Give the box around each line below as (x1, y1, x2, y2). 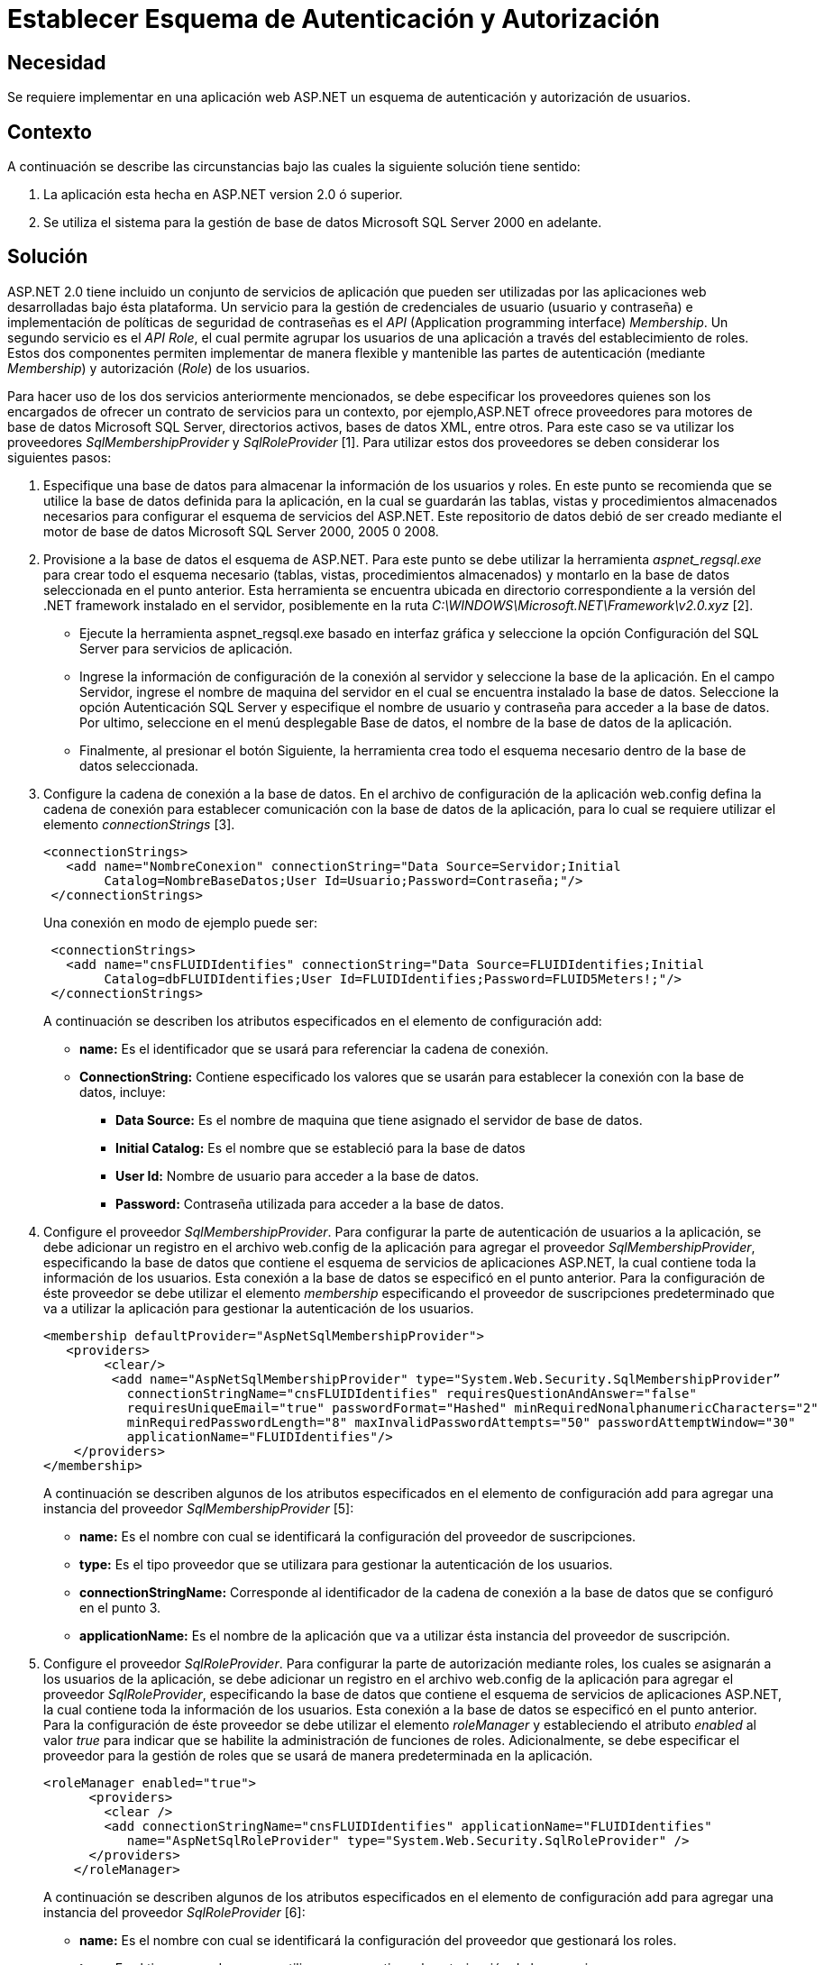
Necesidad (7, 50, 106, 74)
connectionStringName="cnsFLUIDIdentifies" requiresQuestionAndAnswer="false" (126, 1385, 697, 1401)
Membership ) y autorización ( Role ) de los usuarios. (7, 360, 310, 376)
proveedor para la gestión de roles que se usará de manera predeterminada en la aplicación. (43, 1747, 593, 1763)
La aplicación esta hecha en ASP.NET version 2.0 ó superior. (43, 187, 403, 203)
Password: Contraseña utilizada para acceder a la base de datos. (115, 1195, 505, 1211)
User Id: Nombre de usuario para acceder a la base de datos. (115, 1167, 480, 1184)
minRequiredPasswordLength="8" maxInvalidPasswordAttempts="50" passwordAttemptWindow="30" (126, 1414, 796, 1430)
